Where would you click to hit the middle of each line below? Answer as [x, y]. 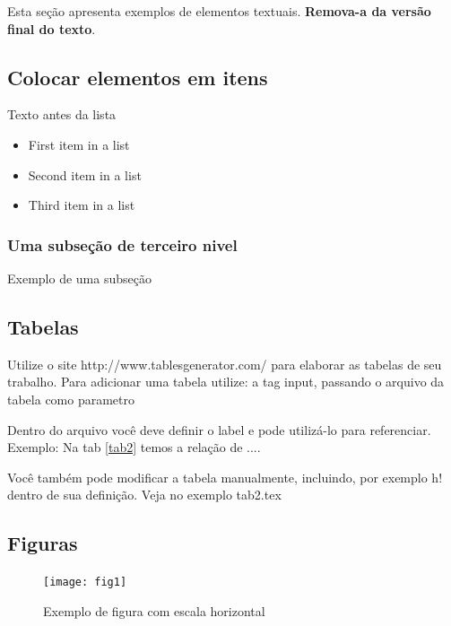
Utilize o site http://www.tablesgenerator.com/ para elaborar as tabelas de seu [225, 364]
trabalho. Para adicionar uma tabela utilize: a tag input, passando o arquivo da [226, 382]
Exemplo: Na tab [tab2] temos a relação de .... [134, 447]
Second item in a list [85, 174]
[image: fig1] [85, 583]
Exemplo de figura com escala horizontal [154, 610]
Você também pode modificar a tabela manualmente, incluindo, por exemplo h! [225, 477]
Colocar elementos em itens [138, 77]
